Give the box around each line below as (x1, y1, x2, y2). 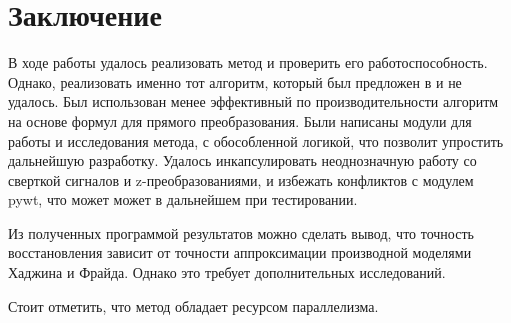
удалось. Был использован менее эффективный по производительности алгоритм (8, 91, 499, 112)
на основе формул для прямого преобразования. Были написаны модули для (8, 110, 472, 131)
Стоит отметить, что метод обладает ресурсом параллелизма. (8, 295, 379, 316)
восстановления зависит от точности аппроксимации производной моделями (8, 242, 472, 263)
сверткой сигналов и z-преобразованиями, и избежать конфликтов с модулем (8, 169, 474, 190)
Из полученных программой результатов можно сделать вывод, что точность (8, 222, 474, 243)
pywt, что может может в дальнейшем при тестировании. (8, 189, 358, 210)
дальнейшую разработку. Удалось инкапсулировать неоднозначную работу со (8, 150, 477, 171)
